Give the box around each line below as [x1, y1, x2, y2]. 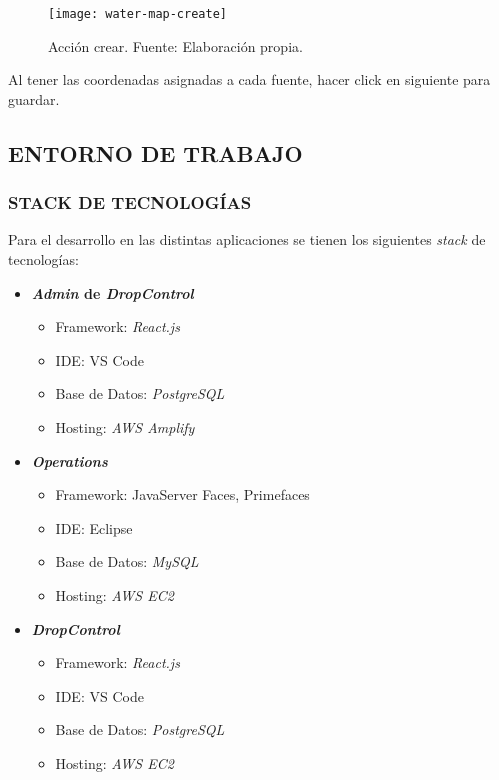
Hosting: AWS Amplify [55, 417, 195, 437]
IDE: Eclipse [55, 517, 133, 538]
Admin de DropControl [31, 282, 194, 303]
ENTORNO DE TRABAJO [8, 137, 303, 168]
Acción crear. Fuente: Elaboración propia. [48, 35, 303, 56]
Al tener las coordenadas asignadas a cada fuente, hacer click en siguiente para [8, 69, 491, 90]
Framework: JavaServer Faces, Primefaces [55, 484, 310, 505]
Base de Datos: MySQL [55, 551, 199, 572]
